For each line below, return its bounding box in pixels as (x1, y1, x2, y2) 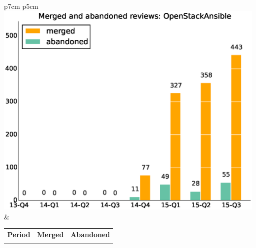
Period (7, 229, 31, 240)
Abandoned (70, 229, 110, 240)
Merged (37, 229, 64, 240)
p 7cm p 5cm (4, 1, 39, 11)
